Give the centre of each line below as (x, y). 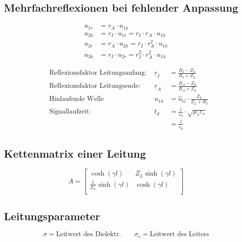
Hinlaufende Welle (76, 99)
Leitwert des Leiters (179, 234)
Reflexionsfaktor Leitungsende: (95, 86)
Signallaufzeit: (70, 112)
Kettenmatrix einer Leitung (75, 153)
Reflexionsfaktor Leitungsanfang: (98, 73)
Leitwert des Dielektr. (89, 234)
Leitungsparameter (52, 216)
